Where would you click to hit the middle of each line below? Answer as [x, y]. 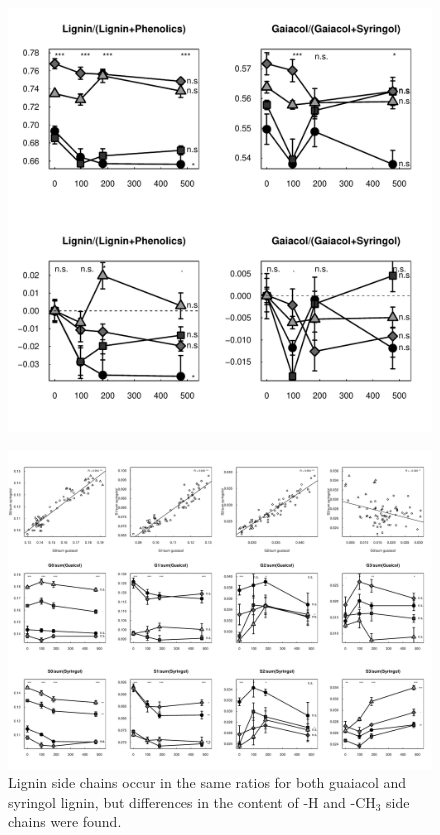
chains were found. [65, 821]
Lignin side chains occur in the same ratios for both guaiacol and [207, 782]
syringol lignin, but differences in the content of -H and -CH [192, 801]
